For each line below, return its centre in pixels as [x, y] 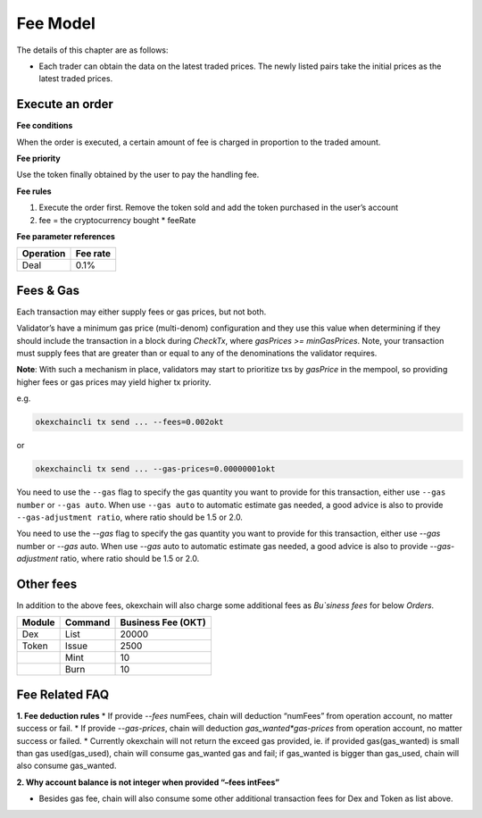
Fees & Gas [48, 290]
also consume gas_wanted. [66, 766]
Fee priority [39, 159]
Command [87, 622]
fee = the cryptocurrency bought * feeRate [117, 220]
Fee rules [34, 191]
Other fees [47, 584]
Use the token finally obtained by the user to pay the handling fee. [138, 175]
